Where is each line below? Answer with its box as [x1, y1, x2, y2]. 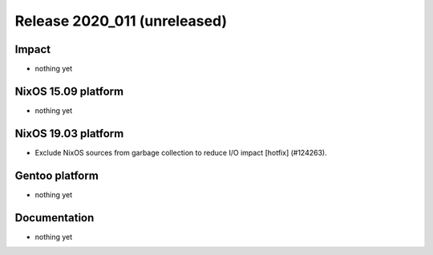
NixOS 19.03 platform [14, 127, 124, 140]
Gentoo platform [14, 168, 99, 182]
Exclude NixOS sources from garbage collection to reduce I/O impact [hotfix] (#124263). [34, 148, 328, 157]
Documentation [14, 211, 95, 225]
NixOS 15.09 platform [14, 84, 124, 98]
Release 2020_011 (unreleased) [14, 12, 228, 30]
